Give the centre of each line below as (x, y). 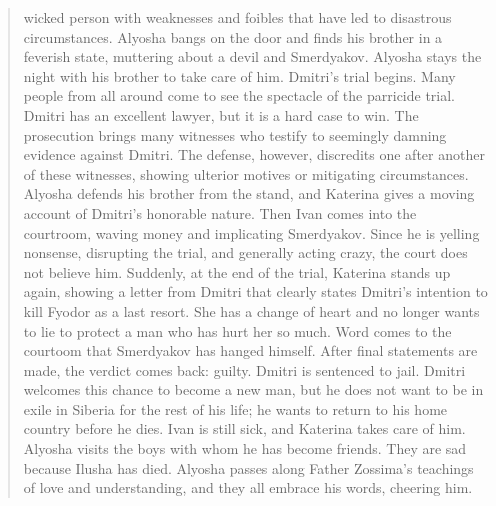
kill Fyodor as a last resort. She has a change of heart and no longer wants (251, 310)
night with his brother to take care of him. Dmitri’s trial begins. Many (239, 75)
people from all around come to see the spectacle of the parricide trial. (239, 95)
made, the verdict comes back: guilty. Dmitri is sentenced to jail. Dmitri (244, 369)
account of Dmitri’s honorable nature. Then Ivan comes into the (220, 212)
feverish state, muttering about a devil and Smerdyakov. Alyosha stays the (252, 56)
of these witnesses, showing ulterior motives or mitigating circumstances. (246, 173)
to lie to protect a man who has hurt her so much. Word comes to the (237, 330)
